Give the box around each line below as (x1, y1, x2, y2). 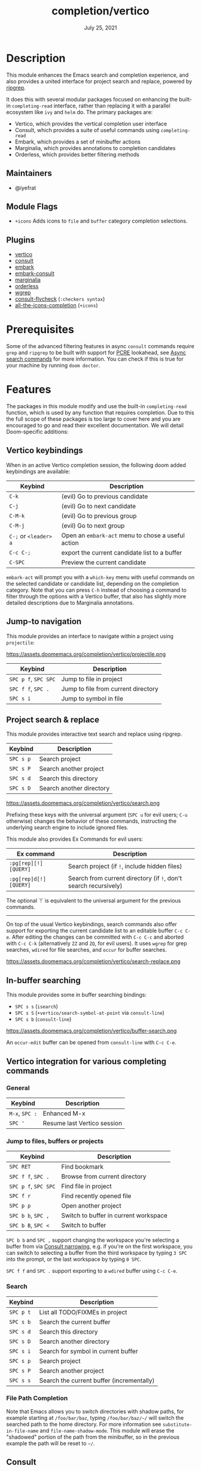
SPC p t (9, 1308, 31, 1316)
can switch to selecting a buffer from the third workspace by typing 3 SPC (6, 1250, 187, 1257)
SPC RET (9, 1163, 31, 1170)
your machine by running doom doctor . (6, 362, 100, 369)
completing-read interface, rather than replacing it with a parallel (11, 102, 170, 109)
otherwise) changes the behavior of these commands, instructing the (6, 817, 177, 825)
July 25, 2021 (84, 24, 117, 31)
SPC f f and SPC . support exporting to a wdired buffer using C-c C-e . (6, 1268, 178, 1275)
